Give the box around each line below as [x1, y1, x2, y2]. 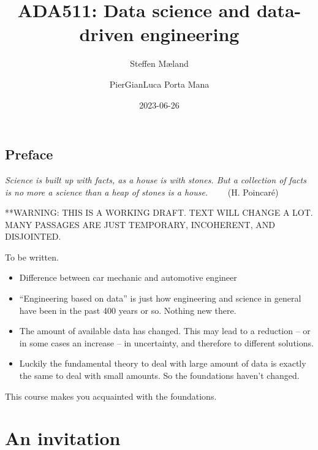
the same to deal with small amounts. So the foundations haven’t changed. [19, 369, 300, 382]
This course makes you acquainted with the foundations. [5, 389, 217, 402]
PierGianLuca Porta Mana [109, 77, 210, 90]
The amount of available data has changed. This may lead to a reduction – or [19, 324, 311, 337]
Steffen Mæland [130, 57, 189, 70]
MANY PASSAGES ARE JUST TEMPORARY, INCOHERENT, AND [5, 218, 275, 231]
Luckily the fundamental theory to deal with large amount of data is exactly [19, 357, 306, 370]
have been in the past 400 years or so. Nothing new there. [19, 303, 237, 316]
